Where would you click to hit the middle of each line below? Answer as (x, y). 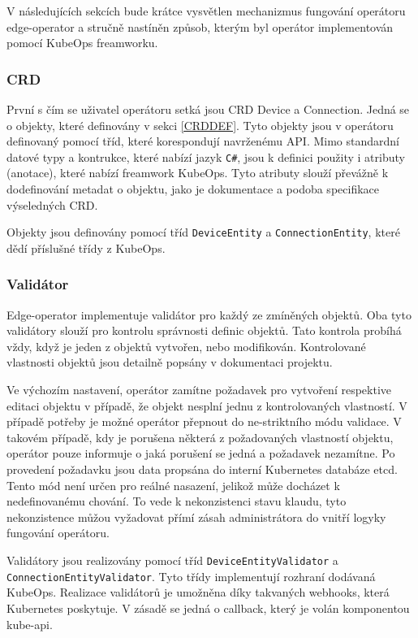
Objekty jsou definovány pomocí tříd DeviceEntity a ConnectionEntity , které (203, 232)
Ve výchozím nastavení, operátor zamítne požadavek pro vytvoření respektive (199, 390)
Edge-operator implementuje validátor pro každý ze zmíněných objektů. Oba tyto (209, 314)
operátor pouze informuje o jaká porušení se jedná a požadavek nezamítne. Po (201, 453)
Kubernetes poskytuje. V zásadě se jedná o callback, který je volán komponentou (208, 608)
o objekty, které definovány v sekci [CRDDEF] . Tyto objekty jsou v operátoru (200, 125)
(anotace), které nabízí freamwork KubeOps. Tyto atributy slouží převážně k (198, 173)
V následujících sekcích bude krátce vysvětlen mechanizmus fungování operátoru (206, 11)
